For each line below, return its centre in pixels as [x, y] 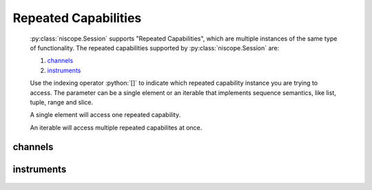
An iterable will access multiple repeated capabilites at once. [116, 127]
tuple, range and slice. [62, 102]
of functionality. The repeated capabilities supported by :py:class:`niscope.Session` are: [155, 47]
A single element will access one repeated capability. [105, 115]
